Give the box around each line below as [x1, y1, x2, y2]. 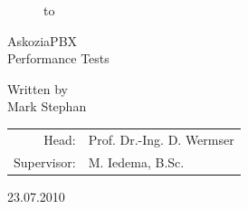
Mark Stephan [7, 97, 87, 116]
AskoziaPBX [7, 31, 78, 50]
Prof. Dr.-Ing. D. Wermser [88, 129, 234, 148]
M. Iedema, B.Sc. [88, 152, 185, 171]
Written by [7, 79, 68, 98]
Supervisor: [14, 152, 76, 171]
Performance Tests [7, 49, 110, 68]
